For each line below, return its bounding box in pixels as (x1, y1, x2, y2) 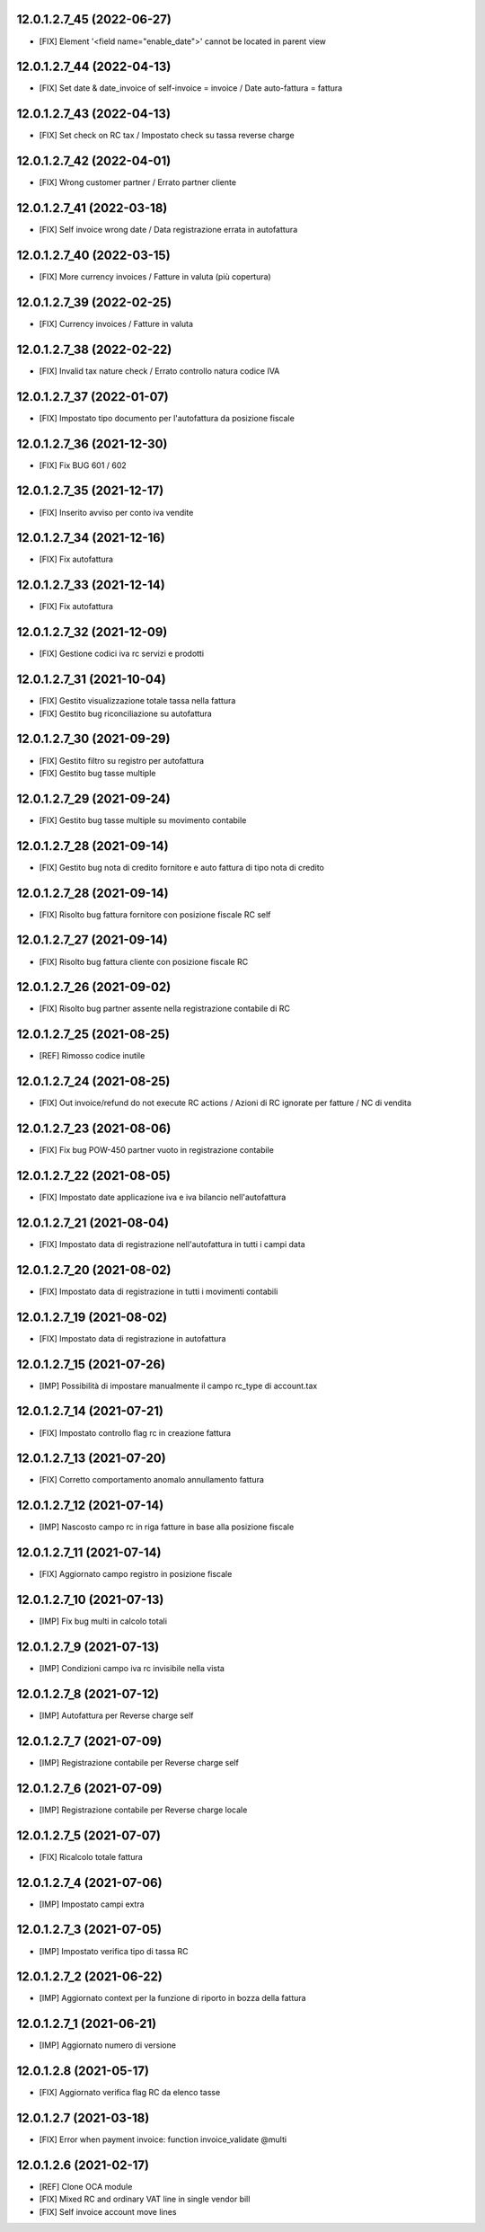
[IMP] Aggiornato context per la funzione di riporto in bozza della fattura (39, 1993, 306, 2004)
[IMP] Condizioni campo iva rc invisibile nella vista (39, 1663, 225, 1674)
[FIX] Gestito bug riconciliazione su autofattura (39, 708, 213, 719)
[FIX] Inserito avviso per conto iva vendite (39, 507, 194, 518)
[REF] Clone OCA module (39, 2182, 133, 2192)
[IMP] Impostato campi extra (39, 1899, 145, 1909)
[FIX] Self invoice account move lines (39, 2206, 177, 2217)
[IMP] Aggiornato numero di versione (39, 2040, 177, 2050)
